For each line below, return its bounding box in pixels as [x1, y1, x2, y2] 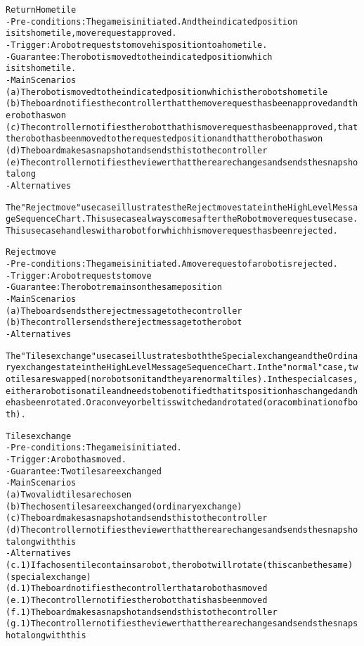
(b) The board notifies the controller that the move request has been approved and [6, 99, 348, 109]
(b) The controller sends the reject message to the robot [6, 317, 242, 328]
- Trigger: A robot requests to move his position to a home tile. [6, 39, 268, 50]
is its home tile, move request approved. [6, 28, 177, 39]
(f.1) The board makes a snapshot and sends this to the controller [6, 607, 278, 617]
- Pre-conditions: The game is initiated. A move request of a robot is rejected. [6, 259, 338, 270]
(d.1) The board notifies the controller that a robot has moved [6, 583, 268, 594]
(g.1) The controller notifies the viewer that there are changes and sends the [6, 619, 333, 629]
